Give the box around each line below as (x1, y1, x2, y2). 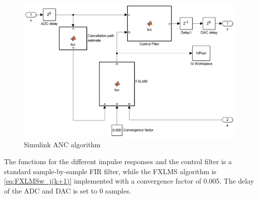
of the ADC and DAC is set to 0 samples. (4, 185, 131, 196)
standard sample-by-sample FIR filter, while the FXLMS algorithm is (4, 166, 217, 176)
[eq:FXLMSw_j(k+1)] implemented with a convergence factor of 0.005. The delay (4, 176, 254, 186)
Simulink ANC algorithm (24, 139, 101, 150)
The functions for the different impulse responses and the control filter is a (4, 156, 232, 166)
